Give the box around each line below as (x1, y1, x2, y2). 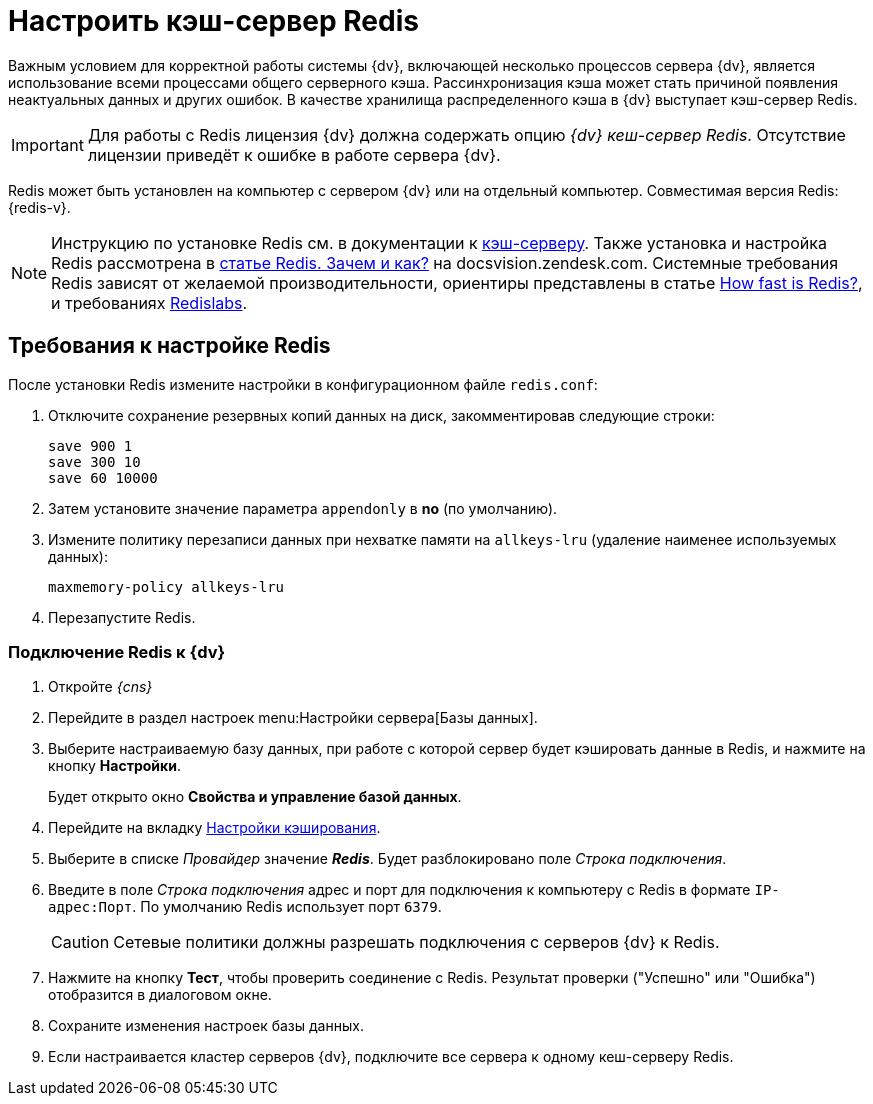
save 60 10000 (48, 469, 158, 486)
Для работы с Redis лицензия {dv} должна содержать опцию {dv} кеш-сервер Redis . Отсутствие (87, 124, 846, 145)
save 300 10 (48, 453, 141, 470)
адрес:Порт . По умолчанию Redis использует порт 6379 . (48, 898, 442, 916)
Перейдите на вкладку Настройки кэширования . (48, 819, 381, 837)
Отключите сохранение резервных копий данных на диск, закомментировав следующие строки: (48, 406, 715, 424)
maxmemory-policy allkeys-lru (48, 578, 285, 595)
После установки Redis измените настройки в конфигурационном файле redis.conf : (8, 375, 598, 393)
